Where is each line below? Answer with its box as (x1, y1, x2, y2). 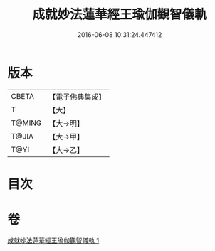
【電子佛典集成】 (48, 92, 106, 102)
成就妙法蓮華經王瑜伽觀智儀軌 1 (7, 236, 100, 245)
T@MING (11, 118, 42, 128)
